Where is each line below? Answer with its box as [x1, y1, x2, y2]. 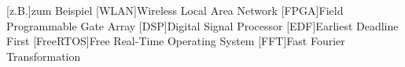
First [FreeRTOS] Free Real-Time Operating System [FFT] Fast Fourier [6, 33, 345, 49]
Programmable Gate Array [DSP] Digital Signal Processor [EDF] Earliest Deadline [6, 17, 399, 33]
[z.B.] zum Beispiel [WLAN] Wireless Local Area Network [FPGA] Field [6, 2, 344, 18]
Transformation [6, 48, 81, 64]
